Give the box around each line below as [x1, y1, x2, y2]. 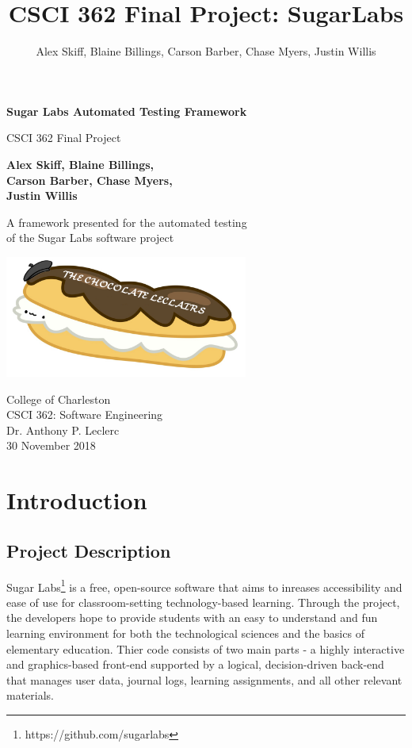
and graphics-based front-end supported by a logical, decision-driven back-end [6, 656, 384, 673]
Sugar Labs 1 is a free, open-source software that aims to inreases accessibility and [6, 576, 402, 595]
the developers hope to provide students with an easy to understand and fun [6, 609, 378, 626]
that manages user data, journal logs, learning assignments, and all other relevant [6, 671, 402, 688]
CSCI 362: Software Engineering [6, 406, 163, 423]
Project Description [6, 538, 171, 562]
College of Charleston [6, 390, 111, 407]
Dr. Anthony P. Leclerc [6, 421, 120, 438]
